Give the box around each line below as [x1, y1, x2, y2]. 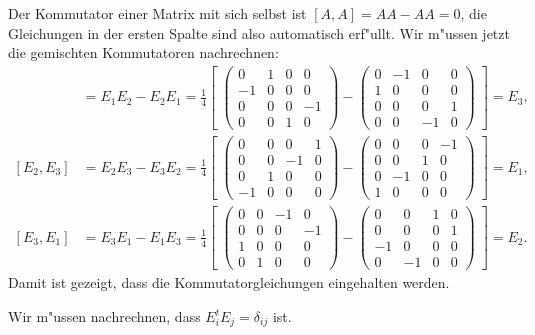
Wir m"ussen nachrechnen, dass [8, 306, 201, 327]
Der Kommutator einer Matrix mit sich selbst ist [8, 3, 307, 23]
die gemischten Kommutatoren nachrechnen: [8, 42, 279, 63]
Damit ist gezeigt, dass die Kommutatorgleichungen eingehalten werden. [8, 272, 450, 293]
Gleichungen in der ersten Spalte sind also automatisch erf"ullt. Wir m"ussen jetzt [8, 22, 510, 43]
